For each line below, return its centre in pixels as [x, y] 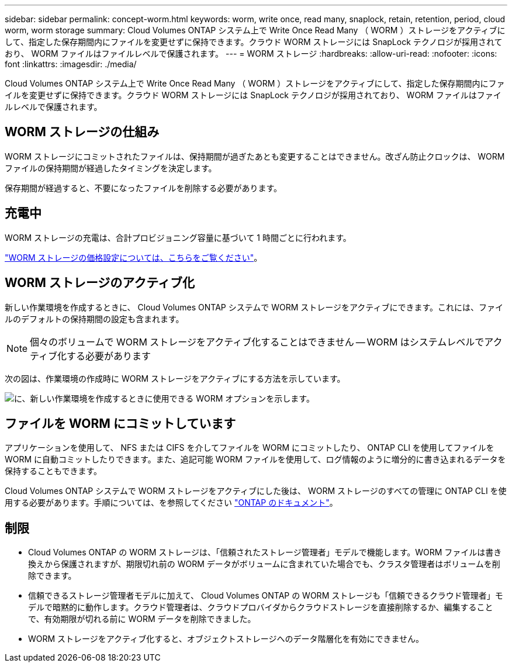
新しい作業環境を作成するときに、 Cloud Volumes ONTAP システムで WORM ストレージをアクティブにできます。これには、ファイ [254, 307]
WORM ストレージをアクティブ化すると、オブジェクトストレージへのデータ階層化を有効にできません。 [226, 639]
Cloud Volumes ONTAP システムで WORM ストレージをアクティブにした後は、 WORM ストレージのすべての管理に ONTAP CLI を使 [256, 491]
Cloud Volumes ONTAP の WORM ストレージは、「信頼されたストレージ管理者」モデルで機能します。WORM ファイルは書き [265, 552]
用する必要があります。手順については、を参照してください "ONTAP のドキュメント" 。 [171, 503]
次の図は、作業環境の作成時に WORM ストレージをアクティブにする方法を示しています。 [175, 378]
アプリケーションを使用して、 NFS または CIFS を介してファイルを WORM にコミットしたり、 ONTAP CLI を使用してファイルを [250, 448]
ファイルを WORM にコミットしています [120, 423]
